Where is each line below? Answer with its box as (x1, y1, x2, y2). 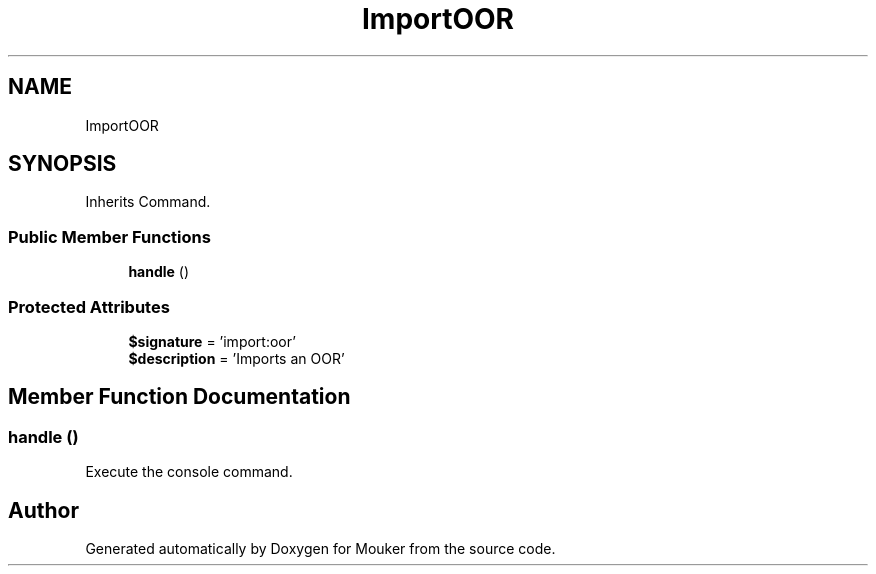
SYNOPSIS (8, 151, 117, 177)
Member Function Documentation (8, 384, 351, 410)
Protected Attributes (8, 296, 170, 317)
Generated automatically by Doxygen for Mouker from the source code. (85, 540, 556, 557)
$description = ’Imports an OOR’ (128, 349, 345, 367)
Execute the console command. (85, 463, 293, 481)
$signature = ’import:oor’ (128, 332, 296, 350)
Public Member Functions (8, 226, 211, 247)
